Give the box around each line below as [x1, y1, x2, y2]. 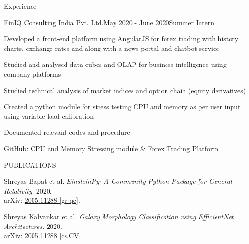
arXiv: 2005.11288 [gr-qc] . [4, 195, 80, 205]
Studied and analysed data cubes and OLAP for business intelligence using [4, 59, 227, 69]
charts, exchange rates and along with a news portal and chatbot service [4, 43, 219, 53]
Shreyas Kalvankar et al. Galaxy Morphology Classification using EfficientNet [4, 211, 234, 221]
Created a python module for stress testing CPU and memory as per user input [4, 101, 241, 112]
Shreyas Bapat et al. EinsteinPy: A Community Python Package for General [4, 176, 232, 186]
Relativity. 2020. [4, 185, 52, 195]
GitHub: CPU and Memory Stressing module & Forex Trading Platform [4, 143, 219, 153]
